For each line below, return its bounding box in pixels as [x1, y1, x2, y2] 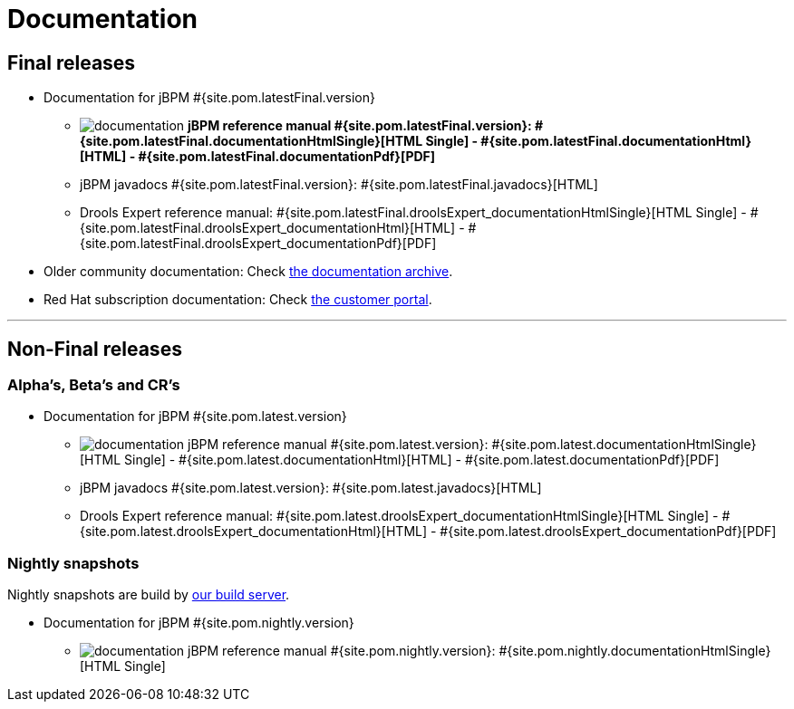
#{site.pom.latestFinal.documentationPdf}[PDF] [138, 149, 436, 165]
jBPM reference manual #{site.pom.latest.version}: [188, 436, 489, 453]
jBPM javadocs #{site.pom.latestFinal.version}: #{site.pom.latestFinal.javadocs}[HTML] [80, 177, 598, 193]
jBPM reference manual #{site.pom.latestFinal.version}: [188, 118, 532, 134]
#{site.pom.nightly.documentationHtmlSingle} [499, 643, 771, 659]
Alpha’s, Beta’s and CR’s [7, 376, 180, 395]
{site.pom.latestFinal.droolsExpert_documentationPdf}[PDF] [80, 235, 437, 252]
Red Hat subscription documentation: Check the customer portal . [44, 292, 432, 308]
